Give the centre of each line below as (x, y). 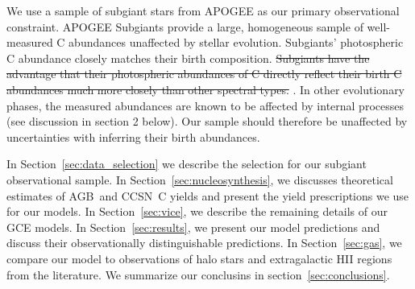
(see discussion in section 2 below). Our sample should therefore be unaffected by (207, 121)
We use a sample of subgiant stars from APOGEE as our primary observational (203, 10)
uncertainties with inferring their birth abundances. (133, 136)
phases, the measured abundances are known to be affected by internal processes (205, 105)
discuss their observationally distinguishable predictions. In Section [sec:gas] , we (204, 243)
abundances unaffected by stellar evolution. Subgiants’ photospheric (236, 42)
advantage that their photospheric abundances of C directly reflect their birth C (204, 74)
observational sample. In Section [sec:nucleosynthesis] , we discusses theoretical (200, 179)
